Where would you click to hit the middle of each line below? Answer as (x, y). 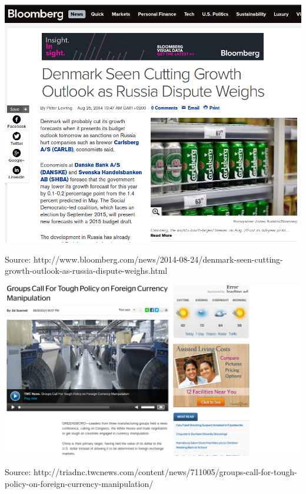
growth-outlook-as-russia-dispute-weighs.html (86, 271)
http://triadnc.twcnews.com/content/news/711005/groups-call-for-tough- (165, 472)
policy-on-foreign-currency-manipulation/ (79, 483)
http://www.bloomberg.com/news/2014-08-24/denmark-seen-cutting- (158, 259)
